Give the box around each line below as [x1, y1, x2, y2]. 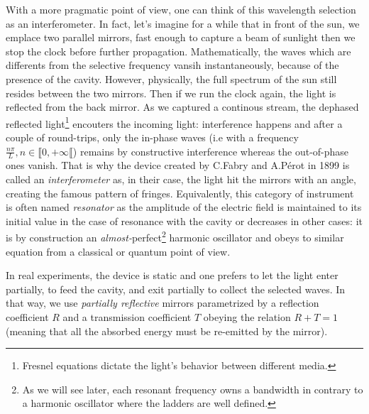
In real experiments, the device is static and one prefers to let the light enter [6, 268, 338, 283]
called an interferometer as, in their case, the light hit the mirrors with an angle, [6, 172, 356, 187]
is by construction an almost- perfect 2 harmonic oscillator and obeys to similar [6, 228, 344, 245]
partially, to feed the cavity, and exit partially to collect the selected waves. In [6, 281, 346, 296]
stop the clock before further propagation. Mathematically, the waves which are [6, 43, 351, 58]
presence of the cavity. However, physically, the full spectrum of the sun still [6, 71, 337, 86]
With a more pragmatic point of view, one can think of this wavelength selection [6, 2, 356, 16]
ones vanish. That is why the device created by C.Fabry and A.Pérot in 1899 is [6, 158, 350, 173]
